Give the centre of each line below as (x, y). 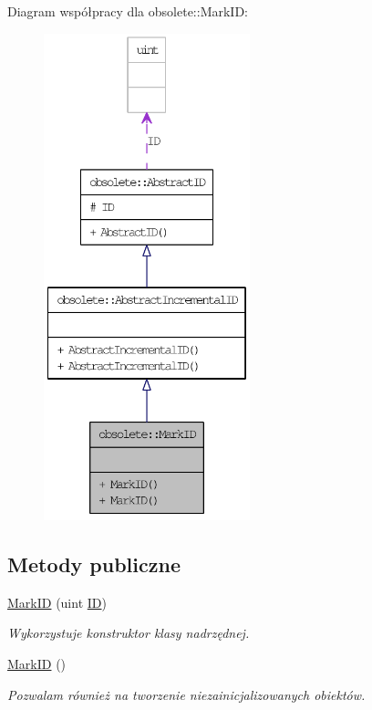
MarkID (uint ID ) (57, 602)
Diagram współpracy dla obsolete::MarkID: (128, 11)
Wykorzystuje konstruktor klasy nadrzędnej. (129, 633)
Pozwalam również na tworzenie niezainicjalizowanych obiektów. (186, 694)
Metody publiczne (94, 564)
